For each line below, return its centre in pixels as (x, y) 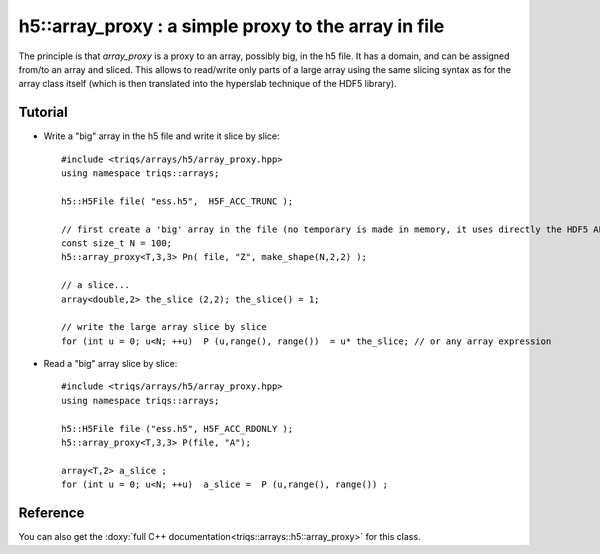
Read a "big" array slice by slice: (110, 364)
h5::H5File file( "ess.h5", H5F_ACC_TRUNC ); (177, 201)
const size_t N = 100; (117, 243)
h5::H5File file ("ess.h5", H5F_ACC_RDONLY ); (177, 428)
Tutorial (43, 112)
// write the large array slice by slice (164, 327)
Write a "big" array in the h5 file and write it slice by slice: (161, 136)
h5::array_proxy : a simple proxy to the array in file (231, 26)
